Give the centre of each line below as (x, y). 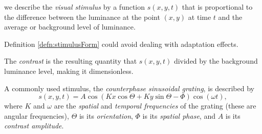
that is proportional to (217, 7)
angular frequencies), (37, 115)
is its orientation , (106, 115)
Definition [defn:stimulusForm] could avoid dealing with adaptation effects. (121, 44)
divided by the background (216, 61)
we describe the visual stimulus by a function (75, 7)
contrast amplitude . (34, 126)
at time (200, 17)
